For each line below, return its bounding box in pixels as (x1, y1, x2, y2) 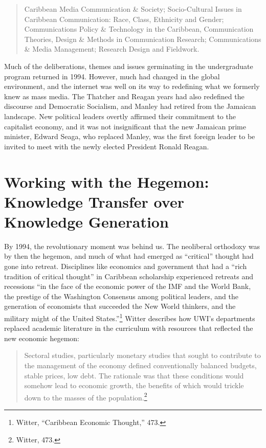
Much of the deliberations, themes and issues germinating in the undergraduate (4, 60, 253, 71)
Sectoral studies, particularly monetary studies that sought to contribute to (24, 350, 261, 361)
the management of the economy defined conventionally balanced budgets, (24, 360, 257, 370)
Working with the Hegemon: (4, 171, 209, 192)
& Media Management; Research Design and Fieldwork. (24, 43, 199, 54)
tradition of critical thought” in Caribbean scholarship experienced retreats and (4, 271, 254, 281)
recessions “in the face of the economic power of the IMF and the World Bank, (4, 281, 251, 292)
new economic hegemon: (4, 332, 79, 343)
